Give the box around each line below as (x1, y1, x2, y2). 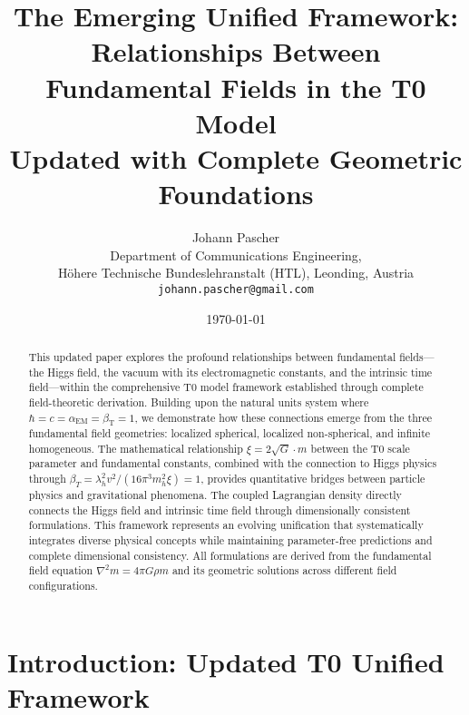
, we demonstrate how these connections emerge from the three (134, 409, 433, 425)
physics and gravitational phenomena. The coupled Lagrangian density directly (28, 487, 402, 503)
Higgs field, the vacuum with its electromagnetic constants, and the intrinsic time (47, 364, 433, 379)
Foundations (158, 175, 314, 212)
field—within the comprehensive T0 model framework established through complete (28, 379, 424, 395)
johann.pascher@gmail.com (158, 282, 314, 296)
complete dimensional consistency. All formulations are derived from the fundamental (28, 547, 432, 563)
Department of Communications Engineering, (110, 245, 362, 264)
